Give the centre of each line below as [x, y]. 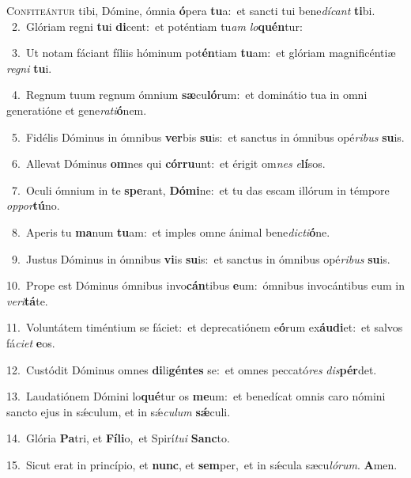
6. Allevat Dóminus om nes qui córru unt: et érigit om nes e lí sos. [168, 163]
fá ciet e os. [31, 342]
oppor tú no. [33, 205]
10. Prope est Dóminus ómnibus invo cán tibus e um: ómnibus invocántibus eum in [206, 285]
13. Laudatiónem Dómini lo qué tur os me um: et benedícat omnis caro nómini [196, 396]
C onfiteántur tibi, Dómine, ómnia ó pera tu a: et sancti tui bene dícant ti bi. [191, 10]
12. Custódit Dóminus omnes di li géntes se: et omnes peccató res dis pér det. [192, 369]
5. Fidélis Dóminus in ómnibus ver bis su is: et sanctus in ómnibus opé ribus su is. [208, 137]
